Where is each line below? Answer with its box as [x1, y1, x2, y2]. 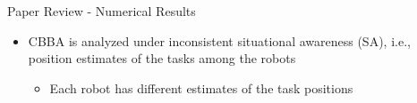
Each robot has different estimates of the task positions [49, 78, 353, 97]
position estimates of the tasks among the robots [28, 49, 296, 67]
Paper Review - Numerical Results [7, 2, 196, 20]
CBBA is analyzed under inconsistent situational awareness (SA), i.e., [28, 31, 411, 50]
